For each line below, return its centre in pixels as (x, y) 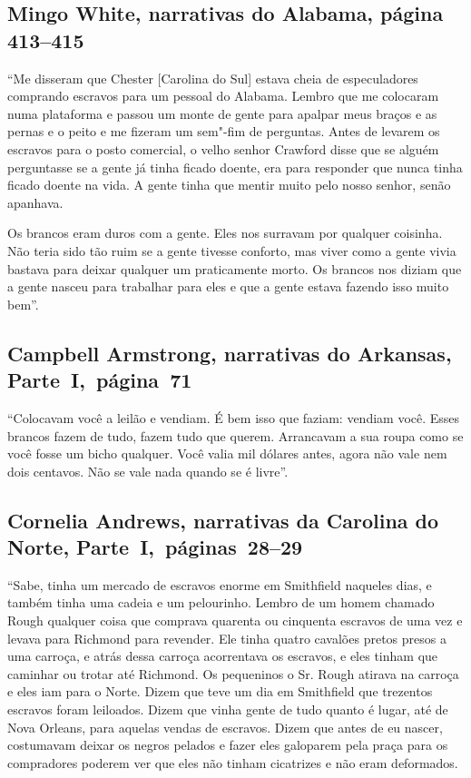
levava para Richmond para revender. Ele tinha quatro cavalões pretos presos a (227, 638)
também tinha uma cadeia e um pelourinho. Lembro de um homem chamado (221, 602)
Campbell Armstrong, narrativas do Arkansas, (230, 353)
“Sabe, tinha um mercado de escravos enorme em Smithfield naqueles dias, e (220, 584)
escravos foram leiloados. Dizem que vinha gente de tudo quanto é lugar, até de (228, 709)
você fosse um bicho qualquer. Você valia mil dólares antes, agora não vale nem (227, 453)
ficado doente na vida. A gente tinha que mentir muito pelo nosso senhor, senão (229, 185)
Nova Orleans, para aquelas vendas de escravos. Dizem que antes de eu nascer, (225, 727)
